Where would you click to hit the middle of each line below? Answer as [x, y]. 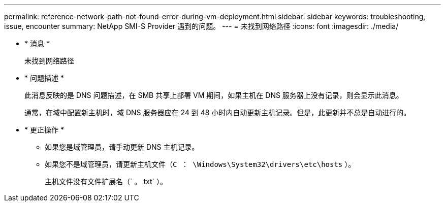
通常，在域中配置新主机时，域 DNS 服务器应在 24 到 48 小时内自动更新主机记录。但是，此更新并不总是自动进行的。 [218, 112]
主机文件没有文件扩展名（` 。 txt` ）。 [106, 181]
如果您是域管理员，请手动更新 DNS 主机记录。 [122, 147]
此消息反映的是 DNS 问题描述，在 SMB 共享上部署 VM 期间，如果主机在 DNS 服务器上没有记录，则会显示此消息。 [214, 95]
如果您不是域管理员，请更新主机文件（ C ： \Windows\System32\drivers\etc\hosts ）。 [200, 164]
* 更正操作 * [44, 130]
